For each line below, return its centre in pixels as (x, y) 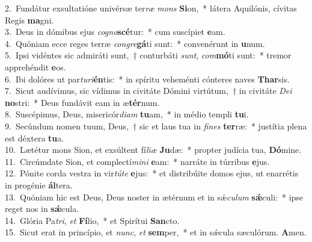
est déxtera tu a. (35, 138)
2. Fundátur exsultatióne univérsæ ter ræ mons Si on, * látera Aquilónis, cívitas (151, 8)
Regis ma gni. (29, 20)
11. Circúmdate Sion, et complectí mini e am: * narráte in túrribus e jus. (137, 161)
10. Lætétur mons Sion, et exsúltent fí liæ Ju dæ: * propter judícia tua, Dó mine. (153, 150)
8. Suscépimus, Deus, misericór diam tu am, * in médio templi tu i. (127, 114)
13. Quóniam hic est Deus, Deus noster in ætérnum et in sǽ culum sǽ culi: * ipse (154, 197)
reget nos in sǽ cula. (42, 209)
